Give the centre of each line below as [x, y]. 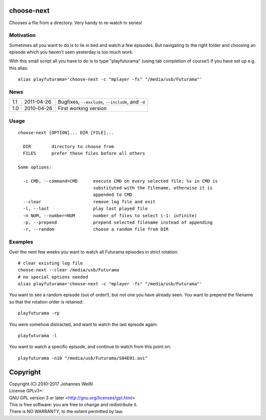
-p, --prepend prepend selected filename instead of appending [118, 222]
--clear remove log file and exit [89, 202]
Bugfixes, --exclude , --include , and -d [101, 102]
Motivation [22, 36]
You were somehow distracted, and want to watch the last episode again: [83, 324]
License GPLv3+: [26, 391]
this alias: [19, 68]
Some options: [35, 167]
